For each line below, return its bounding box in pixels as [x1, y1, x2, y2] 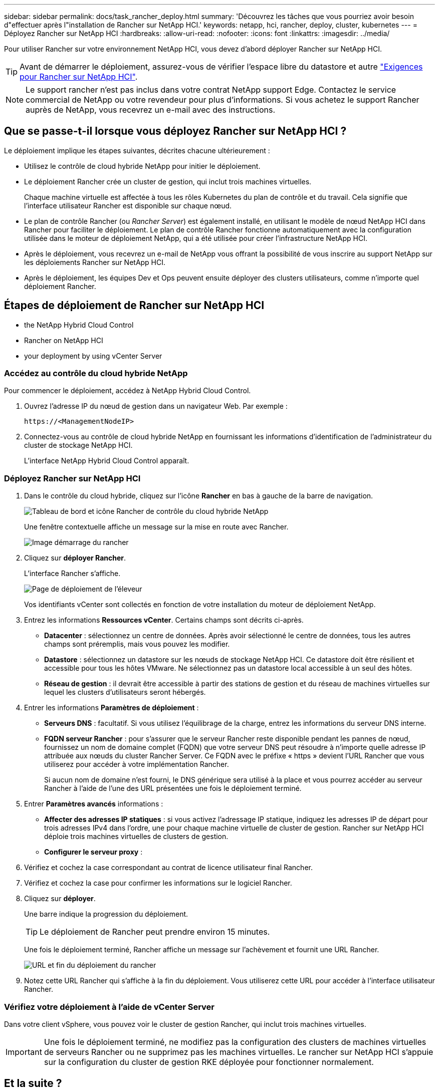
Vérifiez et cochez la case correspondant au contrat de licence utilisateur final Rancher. [24, 863, 313, 872]
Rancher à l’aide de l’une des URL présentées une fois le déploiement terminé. [44, 784, 302, 793]
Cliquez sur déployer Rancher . [24, 554, 126, 563]
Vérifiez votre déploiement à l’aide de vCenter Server [4, 1001, 215, 1012]
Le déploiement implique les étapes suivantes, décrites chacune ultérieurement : [4, 146, 270, 155]
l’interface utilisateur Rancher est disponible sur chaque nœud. [24, 201, 232, 210]
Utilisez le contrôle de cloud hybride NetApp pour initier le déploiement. [24, 161, 261, 170]
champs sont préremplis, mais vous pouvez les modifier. [44, 640, 230, 649]
